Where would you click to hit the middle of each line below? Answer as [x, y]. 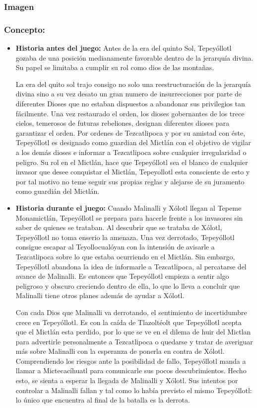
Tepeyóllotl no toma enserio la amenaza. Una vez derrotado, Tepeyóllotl [125, 237]
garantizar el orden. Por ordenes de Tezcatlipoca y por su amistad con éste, [130, 132]
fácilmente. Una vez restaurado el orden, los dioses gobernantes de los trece [130, 113]
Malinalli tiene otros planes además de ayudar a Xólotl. [100, 295]
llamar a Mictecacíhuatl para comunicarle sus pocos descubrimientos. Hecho [131, 370]
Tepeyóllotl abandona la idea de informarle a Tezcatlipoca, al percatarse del [131, 266]
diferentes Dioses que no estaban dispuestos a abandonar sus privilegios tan [130, 104]
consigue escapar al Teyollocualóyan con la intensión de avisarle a [115, 247]
